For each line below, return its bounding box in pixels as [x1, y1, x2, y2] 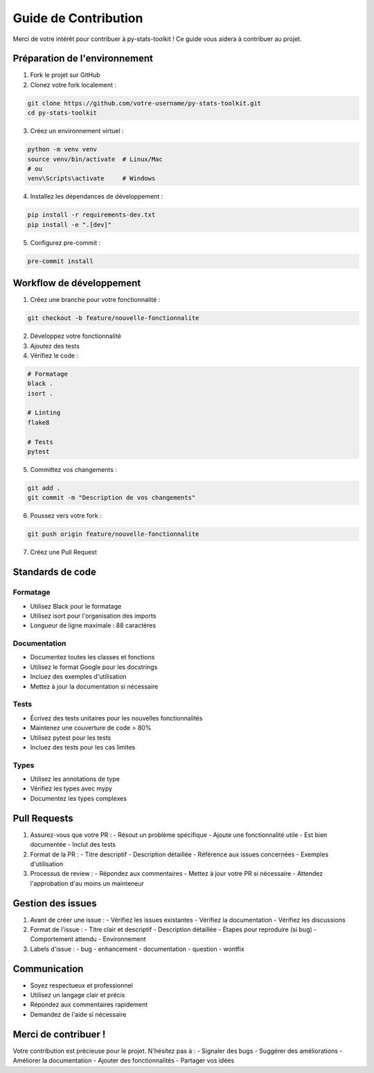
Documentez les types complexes [30, 794, 127, 802]
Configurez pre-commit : [30, 238, 101, 246]
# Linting [27, 409, 61, 416]
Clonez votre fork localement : [30, 81, 117, 89]
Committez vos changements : [30, 466, 118, 474]
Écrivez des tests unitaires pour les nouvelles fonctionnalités [30, 713, 203, 722]
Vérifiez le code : [30, 351, 79, 360]
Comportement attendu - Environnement [30, 935, 146, 943]
